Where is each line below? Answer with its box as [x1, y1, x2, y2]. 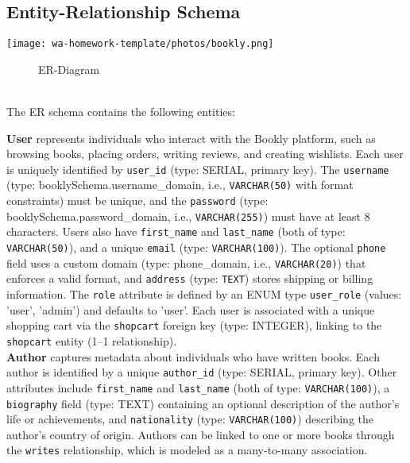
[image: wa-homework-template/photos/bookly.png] [6, 38, 274, 50]
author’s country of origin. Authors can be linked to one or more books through [6, 426, 395, 442]
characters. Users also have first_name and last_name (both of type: [6, 223, 346, 240]
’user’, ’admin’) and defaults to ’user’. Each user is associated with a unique [6, 301, 375, 318]
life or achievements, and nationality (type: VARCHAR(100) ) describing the [6, 411, 373, 427]
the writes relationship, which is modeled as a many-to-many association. [6, 442, 368, 458]
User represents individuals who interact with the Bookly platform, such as [6, 129, 376, 146]
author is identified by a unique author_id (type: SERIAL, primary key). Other [6, 364, 397, 380]
